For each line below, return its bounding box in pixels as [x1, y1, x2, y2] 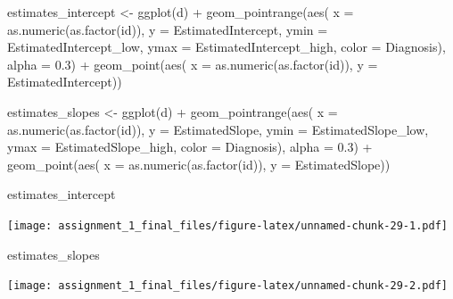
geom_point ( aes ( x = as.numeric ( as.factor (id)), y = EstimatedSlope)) [7, 154, 391, 173]
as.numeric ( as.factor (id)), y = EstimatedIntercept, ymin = [7, 20, 328, 38]
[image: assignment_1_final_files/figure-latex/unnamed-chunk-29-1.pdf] [7, 219, 448, 232]
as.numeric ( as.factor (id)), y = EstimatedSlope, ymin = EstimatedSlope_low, [7, 120, 429, 138]
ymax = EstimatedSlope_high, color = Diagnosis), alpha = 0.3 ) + [7, 137, 373, 156]
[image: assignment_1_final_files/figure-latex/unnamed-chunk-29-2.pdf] [7, 279, 448, 293]
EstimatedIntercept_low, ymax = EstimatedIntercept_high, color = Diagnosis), [7, 37, 446, 56]
